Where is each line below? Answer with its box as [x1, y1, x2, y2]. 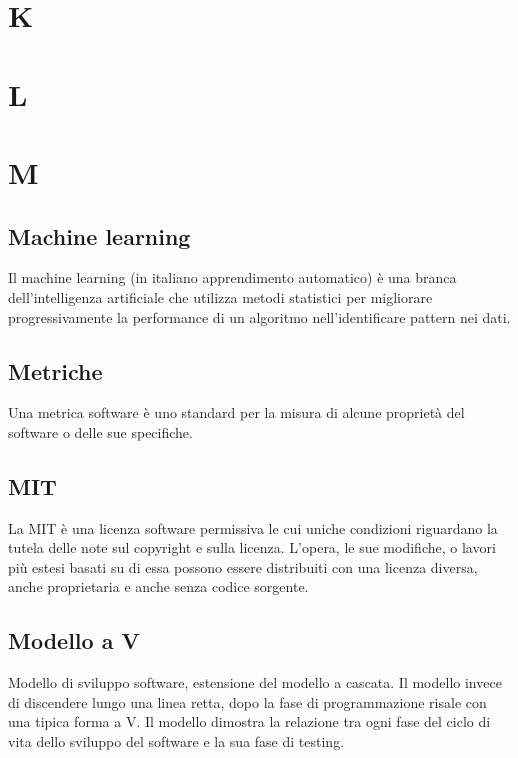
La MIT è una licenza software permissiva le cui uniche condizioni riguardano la [8, 517, 498, 538]
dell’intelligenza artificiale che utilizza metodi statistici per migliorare [8, 286, 433, 307]
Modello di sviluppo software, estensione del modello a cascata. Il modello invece [8, 672, 502, 693]
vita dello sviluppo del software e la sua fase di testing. [8, 731, 345, 752]
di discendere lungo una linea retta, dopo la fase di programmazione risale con [8, 691, 487, 712]
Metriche [8, 355, 103, 386]
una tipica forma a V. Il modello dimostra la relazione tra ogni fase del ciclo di [8, 711, 491, 732]
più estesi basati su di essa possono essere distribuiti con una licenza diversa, [8, 556, 478, 577]
